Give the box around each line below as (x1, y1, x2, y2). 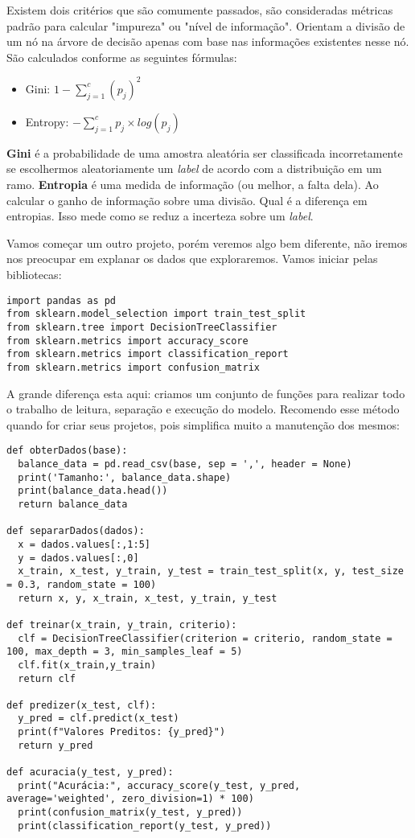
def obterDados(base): (6, 445, 128, 457)
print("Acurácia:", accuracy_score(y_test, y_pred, (18, 779, 301, 791)
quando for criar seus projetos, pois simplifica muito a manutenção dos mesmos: (6, 416, 400, 433)
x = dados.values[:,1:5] (18, 538, 150, 550)
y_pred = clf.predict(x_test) (18, 713, 179, 725)
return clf (18, 672, 76, 684)
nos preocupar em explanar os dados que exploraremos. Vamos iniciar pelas (6, 250, 378, 267)
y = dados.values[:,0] (18, 552, 139, 564)
